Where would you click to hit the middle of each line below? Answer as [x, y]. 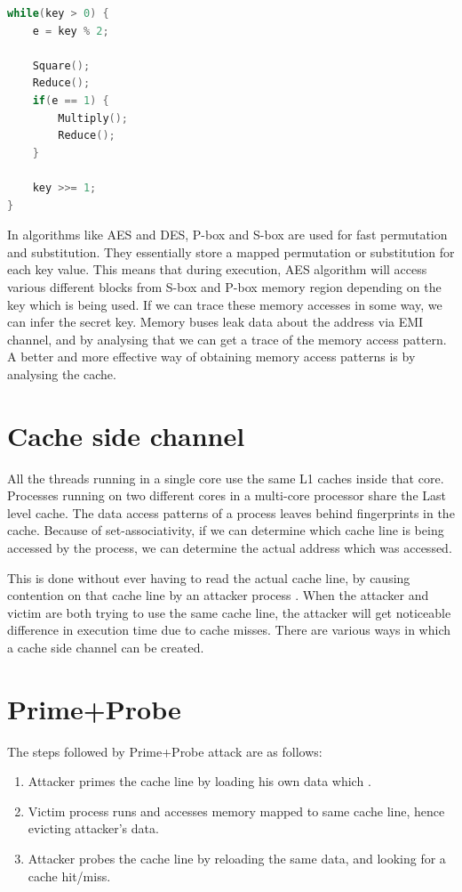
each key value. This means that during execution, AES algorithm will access [217, 269]
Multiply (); [93, 118]
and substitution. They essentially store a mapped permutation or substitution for [231, 251]
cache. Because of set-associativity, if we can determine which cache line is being [226, 530]
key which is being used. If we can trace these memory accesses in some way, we [225, 304]
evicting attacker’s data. [93, 828]
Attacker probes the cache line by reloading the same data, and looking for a [237, 859]
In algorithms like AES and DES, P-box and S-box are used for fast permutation [227, 235]
